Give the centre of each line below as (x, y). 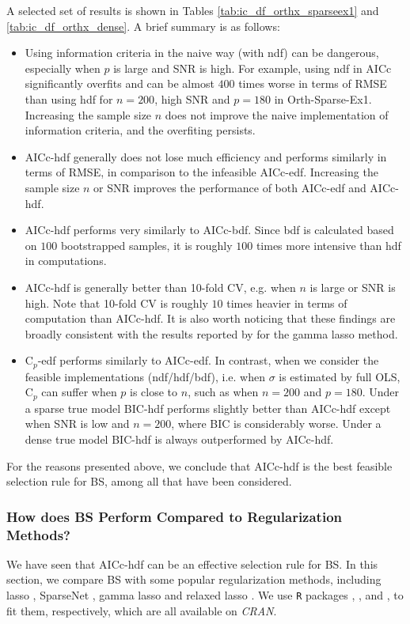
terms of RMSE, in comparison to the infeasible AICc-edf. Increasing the (201, 172)
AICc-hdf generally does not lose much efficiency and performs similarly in (206, 156)
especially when (63, 68)
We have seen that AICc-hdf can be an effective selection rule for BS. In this (192, 563)
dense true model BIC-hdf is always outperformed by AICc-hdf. (179, 439)
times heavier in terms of (287, 303)
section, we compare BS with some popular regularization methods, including (194, 579)
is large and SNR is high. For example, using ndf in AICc (252, 68)
